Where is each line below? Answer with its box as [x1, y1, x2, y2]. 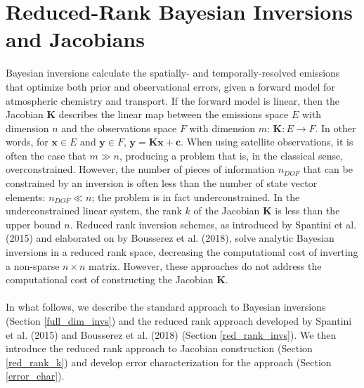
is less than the [275, 203, 340, 218]
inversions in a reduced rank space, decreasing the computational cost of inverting [6, 245, 358, 259]
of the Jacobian [193, 203, 260, 218]
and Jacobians [6, 25, 145, 53]
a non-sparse [6, 258, 60, 273]
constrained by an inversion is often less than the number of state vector [6, 176, 318, 190]
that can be [303, 162, 353, 176]
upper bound [6, 216, 61, 231]
